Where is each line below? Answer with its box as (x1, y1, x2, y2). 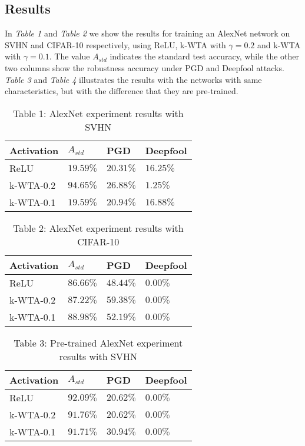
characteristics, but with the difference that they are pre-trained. (5, 85, 238, 97)
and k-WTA (257, 38, 301, 51)
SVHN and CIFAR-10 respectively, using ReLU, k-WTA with (5, 38, 226, 51)
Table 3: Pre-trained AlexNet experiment (14, 335, 183, 350)
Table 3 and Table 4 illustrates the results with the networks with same (5, 73, 262, 85)
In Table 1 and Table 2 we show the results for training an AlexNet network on (5, 27, 290, 39)
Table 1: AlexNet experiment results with (12, 106, 184, 120)
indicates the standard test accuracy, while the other (110, 50, 300, 62)
